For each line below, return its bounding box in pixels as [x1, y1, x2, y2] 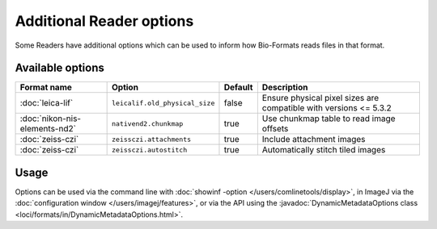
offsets [261, 123, 289, 135]
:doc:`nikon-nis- [19, 113, 81, 124]
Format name [19, 81, 73, 93]
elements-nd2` [19, 123, 77, 135]
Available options [15, 61, 105, 75]
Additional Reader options [15, 12, 194, 30]
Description [261, 81, 308, 93]
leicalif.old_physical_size [112, 98, 215, 107]
